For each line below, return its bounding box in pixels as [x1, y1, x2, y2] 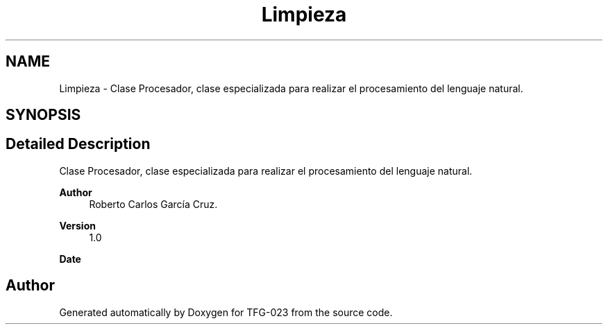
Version [59, 219, 96, 232]
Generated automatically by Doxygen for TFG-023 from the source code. [59, 306, 393, 318]
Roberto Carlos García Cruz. [89, 198, 218, 210]
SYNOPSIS [6, 106, 81, 124]
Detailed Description [6, 135, 151, 153]
